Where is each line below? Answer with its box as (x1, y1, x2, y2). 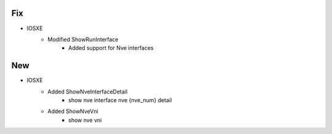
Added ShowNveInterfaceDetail (47, 88, 128, 95)
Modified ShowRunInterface (47, 36, 119, 43)
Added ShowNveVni (47, 108, 98, 115)
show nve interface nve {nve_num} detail (68, 96, 172, 104)
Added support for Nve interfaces (68, 44, 154, 52)
